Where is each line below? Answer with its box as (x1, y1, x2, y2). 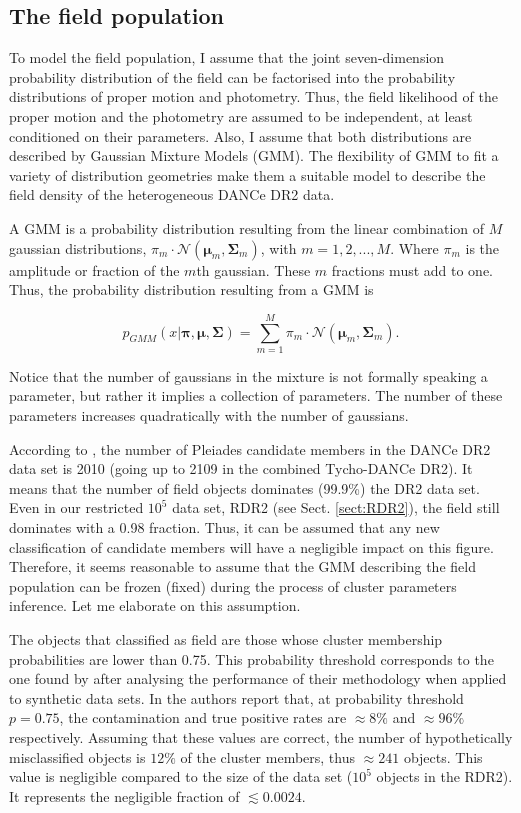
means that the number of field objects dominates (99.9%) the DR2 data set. (9, 477, 480, 498)
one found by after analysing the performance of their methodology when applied (9, 668, 507, 689)
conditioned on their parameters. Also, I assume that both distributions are (9, 125, 472, 146)
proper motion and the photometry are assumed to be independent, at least (9, 105, 473, 126)
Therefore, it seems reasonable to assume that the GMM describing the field (9, 556, 476, 577)
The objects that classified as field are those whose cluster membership (9, 628, 443, 649)
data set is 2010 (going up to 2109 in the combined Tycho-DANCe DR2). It (9, 458, 473, 479)
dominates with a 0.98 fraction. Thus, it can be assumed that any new (9, 517, 440, 538)
